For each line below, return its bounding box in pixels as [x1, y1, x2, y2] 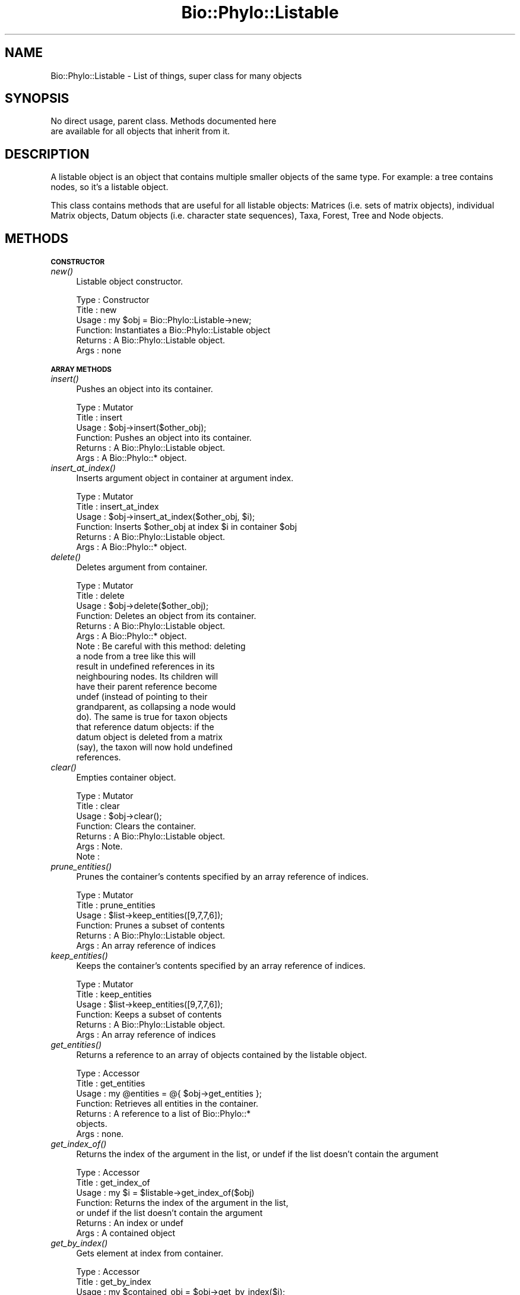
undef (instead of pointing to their [76, 691, 208, 702]
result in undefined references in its [76, 661, 215, 672]
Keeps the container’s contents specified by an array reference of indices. [76, 961, 366, 971]
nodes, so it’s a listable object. [50, 182, 169, 192]
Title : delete [76, 590, 125, 601]
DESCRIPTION [5, 146, 90, 162]
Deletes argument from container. [76, 562, 208, 573]
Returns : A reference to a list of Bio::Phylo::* [76, 1108, 251, 1119]
